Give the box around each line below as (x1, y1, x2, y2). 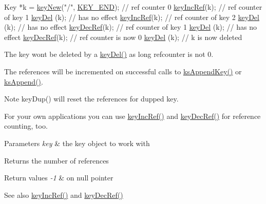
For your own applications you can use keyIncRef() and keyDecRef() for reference (4, 110, 261, 121)
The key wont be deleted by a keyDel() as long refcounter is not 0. (4, 49, 214, 59)
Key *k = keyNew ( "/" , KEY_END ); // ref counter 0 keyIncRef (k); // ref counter (4, 2, 262, 12)
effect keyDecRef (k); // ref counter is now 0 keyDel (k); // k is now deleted (4, 31, 242, 42)
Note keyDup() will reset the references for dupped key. (4, 93, 179, 104)
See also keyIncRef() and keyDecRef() (4, 189, 123, 200)
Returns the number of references (4, 155, 109, 166)
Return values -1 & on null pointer (4, 172, 113, 183)
